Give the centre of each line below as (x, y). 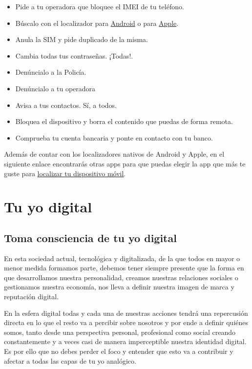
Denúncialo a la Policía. (51, 72)
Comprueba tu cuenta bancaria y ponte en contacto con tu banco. (114, 137)
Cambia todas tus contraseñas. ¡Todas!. (74, 55)
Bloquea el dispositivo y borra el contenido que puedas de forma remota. (124, 121)
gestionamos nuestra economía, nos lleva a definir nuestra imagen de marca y (119, 287)
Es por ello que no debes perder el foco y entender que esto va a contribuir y (119, 351)
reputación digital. (31, 297)
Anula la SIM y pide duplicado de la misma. (82, 39)
